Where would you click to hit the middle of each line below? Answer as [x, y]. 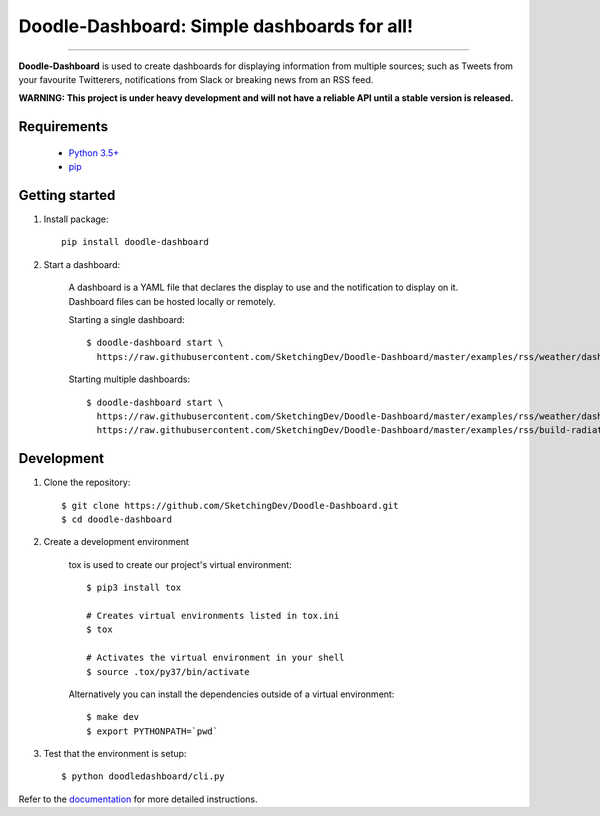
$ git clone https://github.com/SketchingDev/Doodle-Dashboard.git [230, 505]
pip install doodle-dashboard [135, 242]
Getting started [67, 195]
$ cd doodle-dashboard [117, 519]
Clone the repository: [87, 482]
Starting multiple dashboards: [129, 379]
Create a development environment [116, 542]
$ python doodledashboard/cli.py [143, 776]
